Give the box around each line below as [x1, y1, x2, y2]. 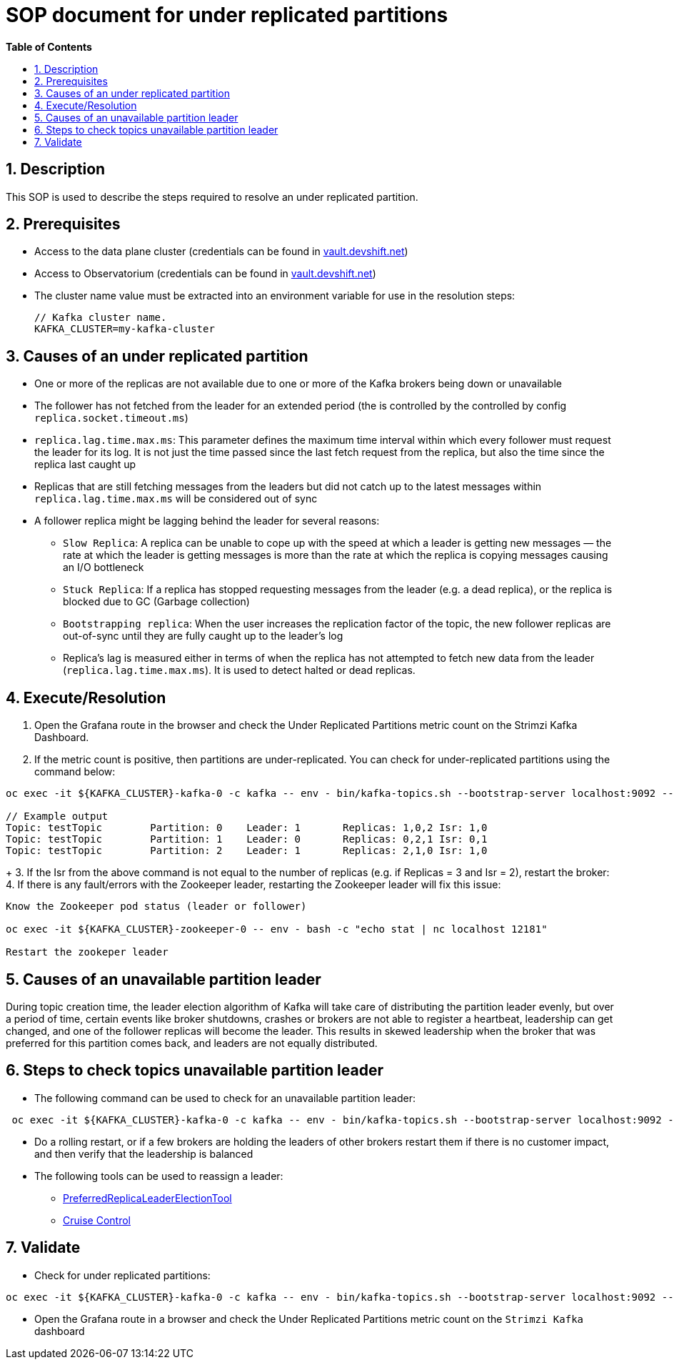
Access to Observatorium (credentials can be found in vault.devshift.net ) [34, 267, 376, 280]
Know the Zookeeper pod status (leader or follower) [6, 900, 307, 913]
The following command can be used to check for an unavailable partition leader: [34, 1091, 416, 1104]
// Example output [6, 810, 109, 823]
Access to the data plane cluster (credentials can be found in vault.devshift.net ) [34, 245, 408, 258]
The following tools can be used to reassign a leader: [34, 1169, 283, 1182]
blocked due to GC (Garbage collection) [63, 595, 250, 608]
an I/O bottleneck [63, 561, 144, 574]
